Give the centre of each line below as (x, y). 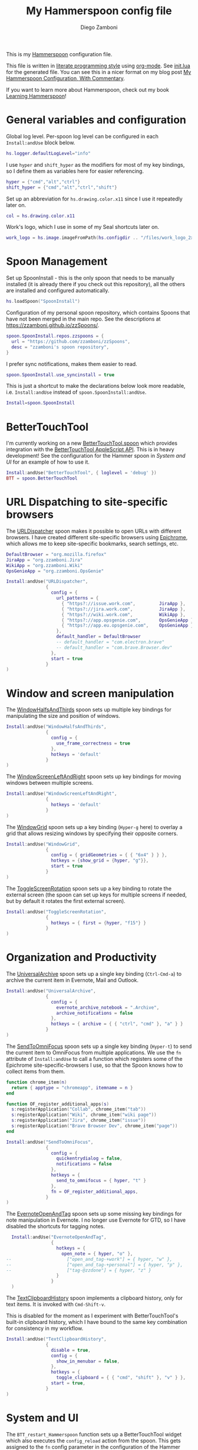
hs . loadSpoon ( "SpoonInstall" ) (43, 302)
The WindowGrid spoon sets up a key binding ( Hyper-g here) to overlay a (94, 827)
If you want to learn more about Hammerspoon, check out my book (88, 89)
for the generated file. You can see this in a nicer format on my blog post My (99, 72)
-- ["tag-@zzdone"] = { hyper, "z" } (79, 1270)
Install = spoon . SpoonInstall (41, 403)
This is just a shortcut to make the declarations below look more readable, (96, 386)
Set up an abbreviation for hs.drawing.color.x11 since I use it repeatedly (94, 199)
